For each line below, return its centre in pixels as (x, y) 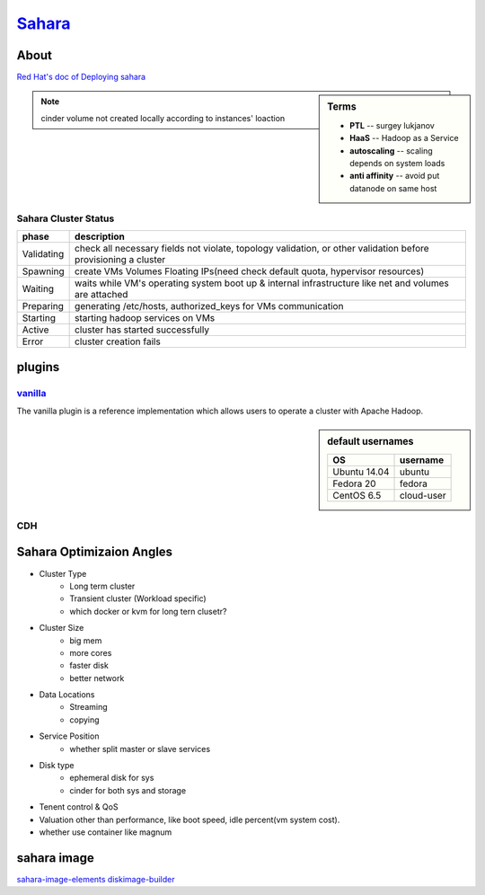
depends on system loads (397, 163)
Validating (43, 254)
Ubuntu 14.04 (361, 472)
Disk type (57, 766)
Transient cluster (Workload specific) (138, 598)
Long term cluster (102, 586)
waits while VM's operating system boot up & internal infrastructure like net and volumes (262, 283)
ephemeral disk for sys (112, 778)
